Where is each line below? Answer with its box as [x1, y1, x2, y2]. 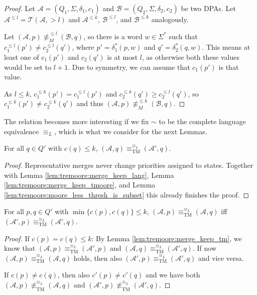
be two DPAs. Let [181, 3, 236, 13]
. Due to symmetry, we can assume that [68, 61, 190, 72]
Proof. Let [4, 3, 35, 13]
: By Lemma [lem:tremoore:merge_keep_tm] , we [91, 233, 242, 243]
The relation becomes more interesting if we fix [4, 116, 149, 127]
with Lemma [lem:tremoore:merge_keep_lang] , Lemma [4, 169, 174, 180]
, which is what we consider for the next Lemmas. [54, 126, 207, 136]
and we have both [145, 269, 200, 280]
